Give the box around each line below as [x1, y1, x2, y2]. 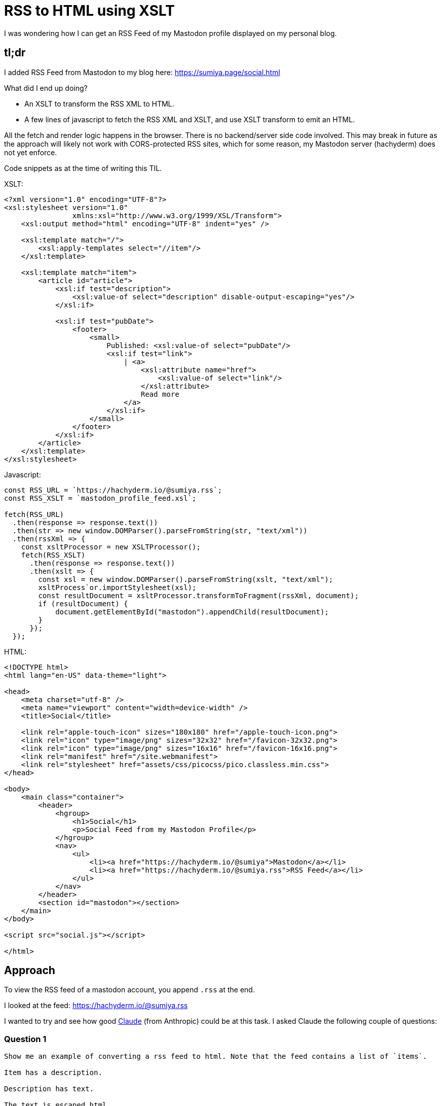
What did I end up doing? [4, 83, 88, 92]
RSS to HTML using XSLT [4, 2, 175, 19]
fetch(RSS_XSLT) [21, 550, 86, 559]
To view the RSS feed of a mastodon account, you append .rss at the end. [4, 985, 255, 994]
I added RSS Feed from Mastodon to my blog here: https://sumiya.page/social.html [4, 67, 280, 77]
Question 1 [4, 1033, 47, 1044]
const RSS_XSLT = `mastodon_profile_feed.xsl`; [4, 494, 197, 502]
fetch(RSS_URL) [4, 510, 64, 519]
